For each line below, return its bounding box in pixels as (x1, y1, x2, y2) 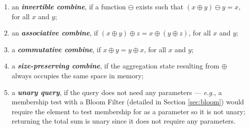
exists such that (136, 1, 183, 11)
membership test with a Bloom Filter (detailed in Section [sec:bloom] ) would (11, 97, 244, 107)
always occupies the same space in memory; (11, 70, 144, 80)
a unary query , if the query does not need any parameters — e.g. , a (11, 87, 222, 97)
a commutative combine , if (11, 44, 101, 54)
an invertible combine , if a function (11, 1, 126, 11)
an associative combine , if (11, 28, 98, 38)
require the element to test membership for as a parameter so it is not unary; (11, 106, 246, 116)
